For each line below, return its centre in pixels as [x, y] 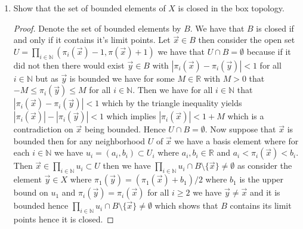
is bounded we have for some [122, 78]
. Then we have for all [173, 90]
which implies [131, 116]
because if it [269, 51]
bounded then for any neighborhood [79, 140]
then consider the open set [247, 40]
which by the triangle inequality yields [172, 103]
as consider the [265, 165]
